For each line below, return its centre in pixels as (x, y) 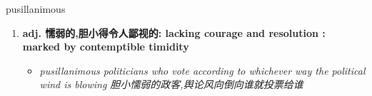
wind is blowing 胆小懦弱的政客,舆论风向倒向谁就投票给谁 (171, 84)
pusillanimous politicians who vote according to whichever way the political (202, 70)
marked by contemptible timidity (106, 47)
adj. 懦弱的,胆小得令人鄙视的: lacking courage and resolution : (174, 32)
